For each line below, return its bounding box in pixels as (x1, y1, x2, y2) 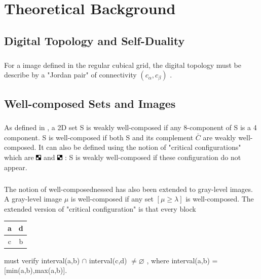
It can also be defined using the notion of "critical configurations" (39, 142, 241, 152)
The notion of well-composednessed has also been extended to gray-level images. (4, 183, 253, 194)
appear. (4, 162, 27, 172)
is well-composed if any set (70, 193, 154, 204)
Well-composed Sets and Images (4, 95, 176, 111)
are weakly (203, 132, 236, 142)
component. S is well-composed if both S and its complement (4, 132, 194, 142)
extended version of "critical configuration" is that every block (4, 203, 196, 214)
